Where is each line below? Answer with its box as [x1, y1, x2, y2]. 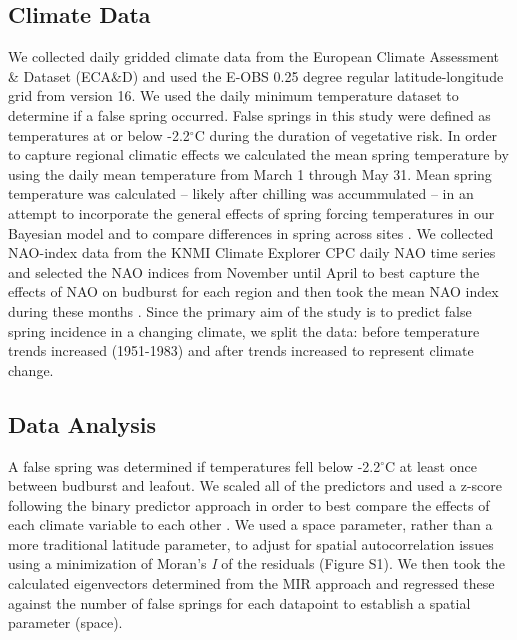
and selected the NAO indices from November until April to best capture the [8, 261, 480, 282]
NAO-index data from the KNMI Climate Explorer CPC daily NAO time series [8, 242, 496, 263]
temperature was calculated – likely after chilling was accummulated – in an [8, 183, 474, 204]
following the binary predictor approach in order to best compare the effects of [8, 494, 490, 515]
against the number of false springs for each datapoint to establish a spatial [8, 592, 471, 613]
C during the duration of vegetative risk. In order [194, 124, 498, 145]
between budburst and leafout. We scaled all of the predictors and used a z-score [8, 475, 503, 496]
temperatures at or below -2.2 [8, 124, 190, 145]
